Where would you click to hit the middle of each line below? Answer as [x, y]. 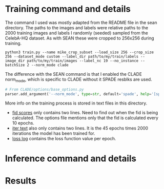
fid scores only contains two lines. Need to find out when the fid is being [85, 113]
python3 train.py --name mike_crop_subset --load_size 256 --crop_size [79, 52]
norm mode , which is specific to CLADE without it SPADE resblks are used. [79, 80]
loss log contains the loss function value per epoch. [64, 139]
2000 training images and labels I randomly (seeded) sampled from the [77, 33]
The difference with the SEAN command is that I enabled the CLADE [74, 74]
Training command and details [68, 9]
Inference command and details [71, 158]
